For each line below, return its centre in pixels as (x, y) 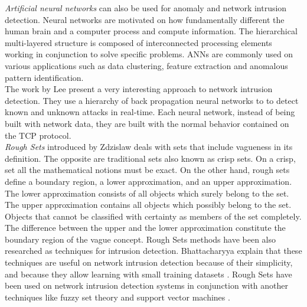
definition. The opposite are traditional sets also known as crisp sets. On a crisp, (150, 158)
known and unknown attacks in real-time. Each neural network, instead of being (150, 112)
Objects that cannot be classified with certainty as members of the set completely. (153, 216)
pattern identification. (44, 77)
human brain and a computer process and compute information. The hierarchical (151, 31)
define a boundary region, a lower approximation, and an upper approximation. (148, 181)
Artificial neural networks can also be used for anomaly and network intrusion (146, 8)
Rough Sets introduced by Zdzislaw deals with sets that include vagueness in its (149, 147)
